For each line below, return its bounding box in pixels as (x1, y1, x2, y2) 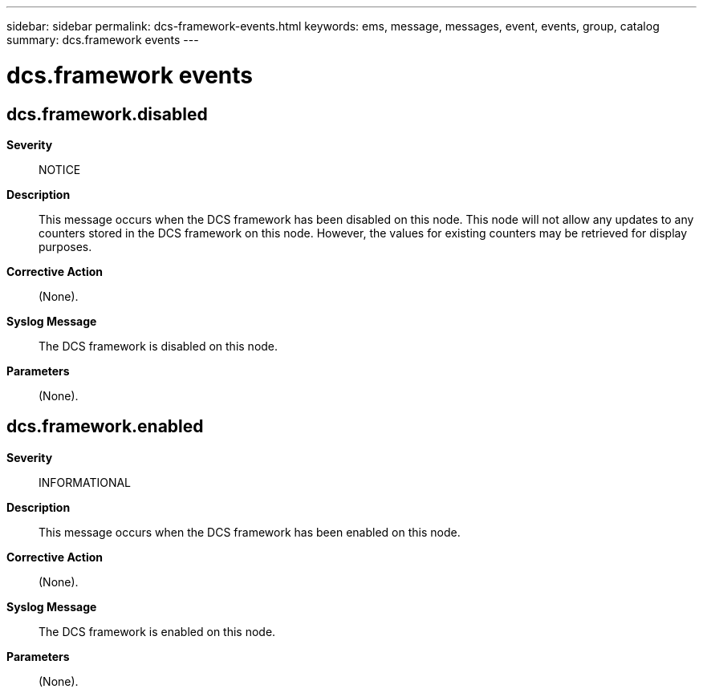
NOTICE (39, 162, 81, 176)
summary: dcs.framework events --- (6, 33, 199, 47)
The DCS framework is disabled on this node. (39, 338, 278, 353)
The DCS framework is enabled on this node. (39, 624, 276, 638)
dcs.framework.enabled (6, 416, 204, 437)
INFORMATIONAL (39, 475, 132, 489)
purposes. (39, 239, 92, 253)
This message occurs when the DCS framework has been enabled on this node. (39, 525, 461, 539)
